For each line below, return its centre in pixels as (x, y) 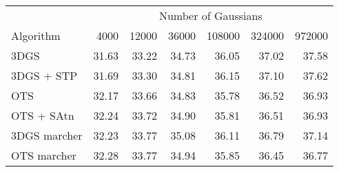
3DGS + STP (44, 75)
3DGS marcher (47, 135)
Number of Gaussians (210, 15)
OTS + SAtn (43, 115)
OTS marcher (44, 155)
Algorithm (36, 35)
